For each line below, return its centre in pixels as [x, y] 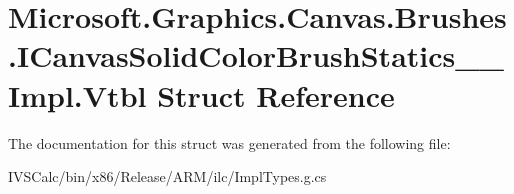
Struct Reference [276, 94]
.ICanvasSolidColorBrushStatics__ [256, 55]
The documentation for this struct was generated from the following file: [229, 142]
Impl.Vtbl [77, 94]
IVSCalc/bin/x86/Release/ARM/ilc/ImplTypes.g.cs [167, 176]
